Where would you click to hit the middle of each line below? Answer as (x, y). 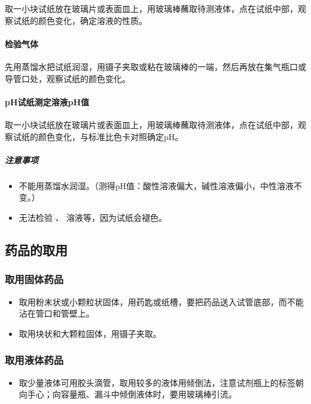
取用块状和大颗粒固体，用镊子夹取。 (90, 333)
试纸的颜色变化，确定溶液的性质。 (80, 20)
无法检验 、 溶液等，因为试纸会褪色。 (93, 217)
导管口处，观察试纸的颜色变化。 (68, 78)
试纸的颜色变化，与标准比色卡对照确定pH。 (98, 136)
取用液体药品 (34, 360)
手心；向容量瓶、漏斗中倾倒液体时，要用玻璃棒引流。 (132, 394)
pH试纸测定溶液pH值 (47, 101)
